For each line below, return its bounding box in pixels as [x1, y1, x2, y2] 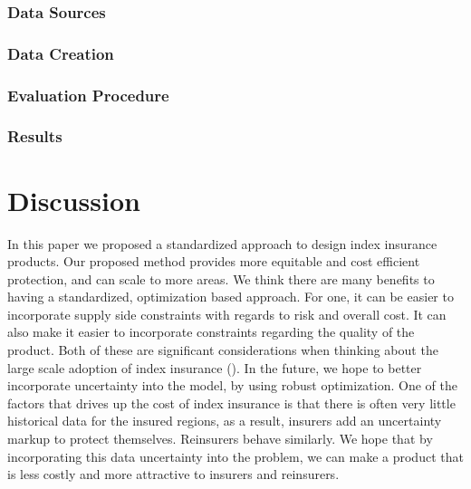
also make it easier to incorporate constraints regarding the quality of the [7, 322, 415, 341]
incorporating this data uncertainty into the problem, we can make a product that [7, 446, 464, 465]
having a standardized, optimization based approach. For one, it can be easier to [7, 287, 454, 306]
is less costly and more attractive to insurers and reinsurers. [7, 465, 340, 484]
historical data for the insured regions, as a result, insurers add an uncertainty [7, 411, 442, 430]
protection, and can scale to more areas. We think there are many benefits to [7, 269, 435, 288]
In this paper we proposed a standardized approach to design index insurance [7, 234, 437, 253]
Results [7, 125, 62, 148]
